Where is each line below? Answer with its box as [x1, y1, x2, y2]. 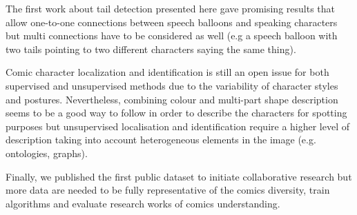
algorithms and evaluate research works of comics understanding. [6, 196, 280, 210]
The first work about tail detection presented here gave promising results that [6, 1, 335, 15]
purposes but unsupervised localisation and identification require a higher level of [6, 119, 350, 133]
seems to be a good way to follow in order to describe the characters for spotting [6, 105, 347, 120]
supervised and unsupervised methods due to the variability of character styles [6, 78, 338, 92]
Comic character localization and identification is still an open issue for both [6, 65, 329, 79]
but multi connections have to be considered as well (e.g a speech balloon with [6, 28, 338, 43]
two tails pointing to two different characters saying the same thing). [6, 41, 296, 56]
